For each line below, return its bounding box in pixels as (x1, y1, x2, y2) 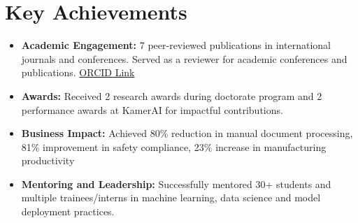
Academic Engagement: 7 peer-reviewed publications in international (21, 38, 331, 52)
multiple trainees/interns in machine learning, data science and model (21, 190, 321, 205)
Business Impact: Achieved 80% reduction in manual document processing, (21, 126, 353, 141)
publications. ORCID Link (21, 65, 135, 80)
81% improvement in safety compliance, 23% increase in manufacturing (21, 139, 327, 154)
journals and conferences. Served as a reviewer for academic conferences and (21, 51, 348, 66)
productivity (21, 153, 75, 168)
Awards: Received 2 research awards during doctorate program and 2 (21, 88, 322, 103)
